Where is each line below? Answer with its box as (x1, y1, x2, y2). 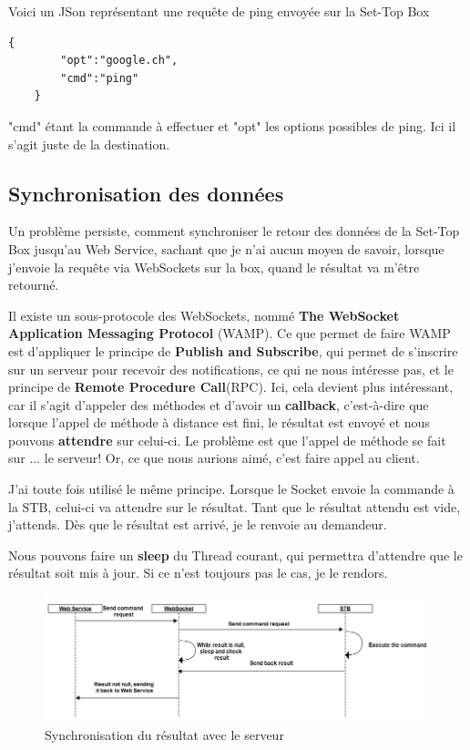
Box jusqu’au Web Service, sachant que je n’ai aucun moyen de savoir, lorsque (8, 239, 444, 258)
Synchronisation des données (8, 179, 284, 207)
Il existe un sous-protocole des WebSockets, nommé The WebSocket (8, 305, 400, 324)
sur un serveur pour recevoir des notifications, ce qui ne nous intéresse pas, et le (8, 359, 454, 378)
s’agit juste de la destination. (8, 134, 170, 153)
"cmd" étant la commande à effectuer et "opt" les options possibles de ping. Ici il (8, 116, 456, 135)
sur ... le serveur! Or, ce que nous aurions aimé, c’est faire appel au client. (8, 448, 420, 467)
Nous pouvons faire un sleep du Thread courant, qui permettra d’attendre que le (8, 545, 463, 564)
